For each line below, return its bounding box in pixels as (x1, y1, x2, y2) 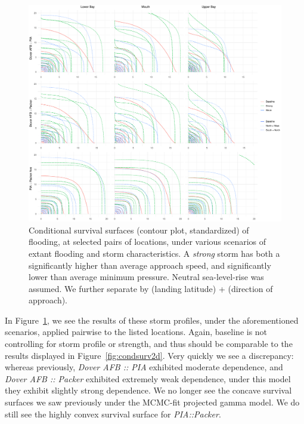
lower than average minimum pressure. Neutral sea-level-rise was (29, 271, 264, 283)
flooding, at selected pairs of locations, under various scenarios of (29, 235, 266, 248)
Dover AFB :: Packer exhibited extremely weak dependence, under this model (5, 372, 291, 385)
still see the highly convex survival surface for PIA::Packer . (5, 407, 221, 420)
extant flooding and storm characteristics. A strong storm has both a (29, 247, 280, 259)
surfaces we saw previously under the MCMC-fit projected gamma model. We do (5, 396, 300, 408)
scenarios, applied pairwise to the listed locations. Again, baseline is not (5, 325, 268, 338)
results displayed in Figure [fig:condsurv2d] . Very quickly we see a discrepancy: (5, 349, 294, 361)
